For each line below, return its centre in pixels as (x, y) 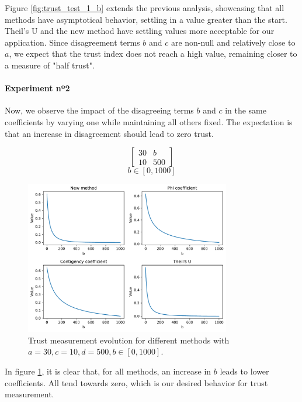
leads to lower (244, 371)
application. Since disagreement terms (72, 42)
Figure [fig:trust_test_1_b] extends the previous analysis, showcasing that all (145, 8)
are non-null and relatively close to (233, 42)
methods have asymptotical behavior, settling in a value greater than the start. (146, 19)
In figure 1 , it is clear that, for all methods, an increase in (108, 371)
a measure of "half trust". (50, 65)
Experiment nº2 (37, 88)
